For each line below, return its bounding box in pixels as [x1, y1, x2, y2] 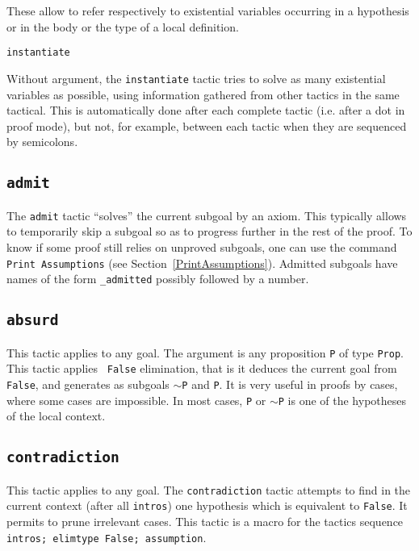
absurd [6, 311, 59, 329]
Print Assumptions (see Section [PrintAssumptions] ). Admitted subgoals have [6, 254, 398, 271]
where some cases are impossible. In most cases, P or [6, 391, 266, 408]
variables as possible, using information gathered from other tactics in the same [6, 86, 400, 102]
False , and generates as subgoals [6, 375, 170, 392]
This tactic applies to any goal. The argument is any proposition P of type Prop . [6, 344, 404, 361]
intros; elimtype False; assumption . [6, 528, 207, 545]
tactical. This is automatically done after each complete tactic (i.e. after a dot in [6, 102, 405, 119]
